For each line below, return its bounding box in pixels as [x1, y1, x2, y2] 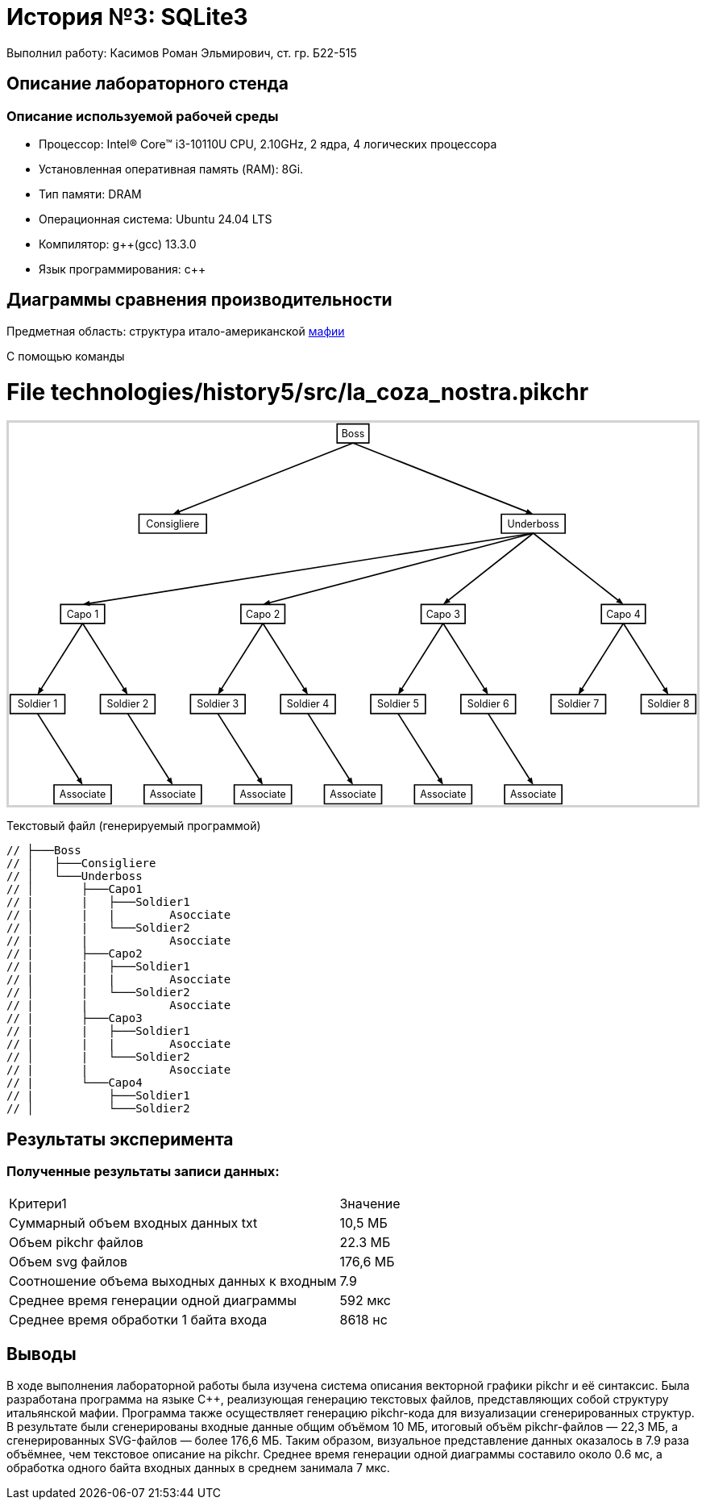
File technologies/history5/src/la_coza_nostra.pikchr [6, 378, 589, 406]
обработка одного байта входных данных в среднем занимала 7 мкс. [6, 1460, 390, 1475]
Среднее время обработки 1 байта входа [9, 1311, 268, 1328]
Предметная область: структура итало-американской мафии [6, 323, 345, 338]
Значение [339, 1195, 401, 1212]
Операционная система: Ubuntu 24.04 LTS [39, 211, 272, 226]
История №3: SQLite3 [6, 3, 248, 31]
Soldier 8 [647, 698, 690, 711]
